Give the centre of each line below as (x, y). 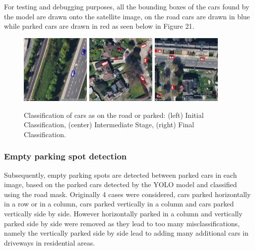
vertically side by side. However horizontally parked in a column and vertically (123, 213)
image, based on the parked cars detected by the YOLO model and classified (121, 184)
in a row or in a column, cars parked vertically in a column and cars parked (119, 204)
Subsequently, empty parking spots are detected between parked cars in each (121, 175)
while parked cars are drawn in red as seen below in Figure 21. (99, 26)
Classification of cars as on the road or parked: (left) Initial (114, 115)
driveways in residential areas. (50, 242)
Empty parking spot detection (65, 156)
